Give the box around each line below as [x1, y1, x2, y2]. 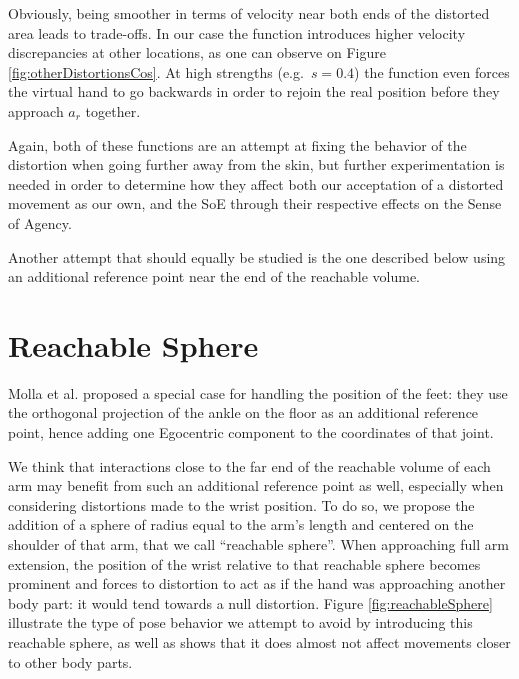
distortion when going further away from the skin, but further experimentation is [8, 154, 505, 175]
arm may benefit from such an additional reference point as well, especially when [8, 475, 504, 496]
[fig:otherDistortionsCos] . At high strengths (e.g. [8, 61, 304, 82]
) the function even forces [354, 61, 510, 82]
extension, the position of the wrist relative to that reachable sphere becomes [8, 553, 481, 574]
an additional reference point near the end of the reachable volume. [8, 266, 421, 287]
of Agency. [8, 212, 72, 233]
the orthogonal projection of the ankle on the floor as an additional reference [8, 402, 479, 423]
